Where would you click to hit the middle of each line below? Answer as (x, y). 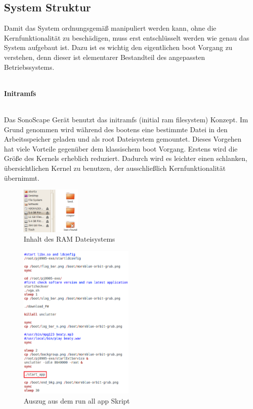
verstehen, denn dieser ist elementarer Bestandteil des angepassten (105, 57)
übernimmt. (22, 178)
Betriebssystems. (29, 67)
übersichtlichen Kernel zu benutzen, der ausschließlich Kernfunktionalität (115, 168)
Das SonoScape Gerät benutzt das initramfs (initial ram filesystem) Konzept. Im (126, 119)
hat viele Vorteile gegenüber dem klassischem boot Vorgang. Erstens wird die (121, 148)
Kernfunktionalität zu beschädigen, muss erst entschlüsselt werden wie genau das (127, 37)
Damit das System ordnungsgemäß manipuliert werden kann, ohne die (110, 28)
